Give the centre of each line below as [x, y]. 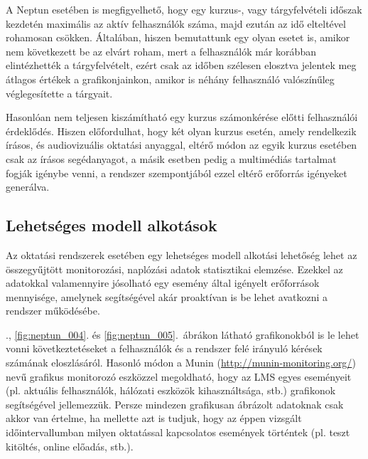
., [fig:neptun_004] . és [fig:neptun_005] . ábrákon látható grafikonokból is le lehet [183, 334]
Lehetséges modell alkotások [112, 225]
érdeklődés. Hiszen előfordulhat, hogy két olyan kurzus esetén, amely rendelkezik [181, 131]
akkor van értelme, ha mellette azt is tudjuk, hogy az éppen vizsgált [154, 418]
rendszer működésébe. [53, 311]
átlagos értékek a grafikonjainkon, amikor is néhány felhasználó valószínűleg [170, 79]
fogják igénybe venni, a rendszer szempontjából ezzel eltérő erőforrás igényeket [177, 173]
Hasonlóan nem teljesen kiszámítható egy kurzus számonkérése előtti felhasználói [182, 117]
